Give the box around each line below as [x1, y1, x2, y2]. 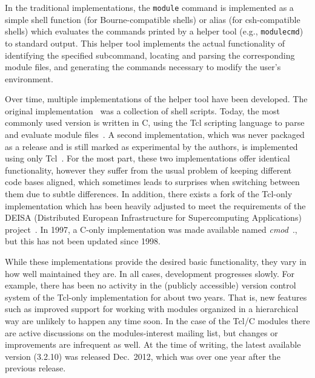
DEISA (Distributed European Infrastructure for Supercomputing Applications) [5, 211, 302, 224]
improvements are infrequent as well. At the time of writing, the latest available [5, 338, 301, 351]
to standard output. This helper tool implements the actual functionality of [5, 36, 285, 49]
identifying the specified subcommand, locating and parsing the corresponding [5, 48, 295, 61]
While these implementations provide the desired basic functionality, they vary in [5, 255, 307, 267]
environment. [5, 72, 53, 85]
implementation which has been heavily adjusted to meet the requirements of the [5, 199, 306, 212]
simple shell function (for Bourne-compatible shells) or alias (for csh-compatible [5, 13, 300, 25]
